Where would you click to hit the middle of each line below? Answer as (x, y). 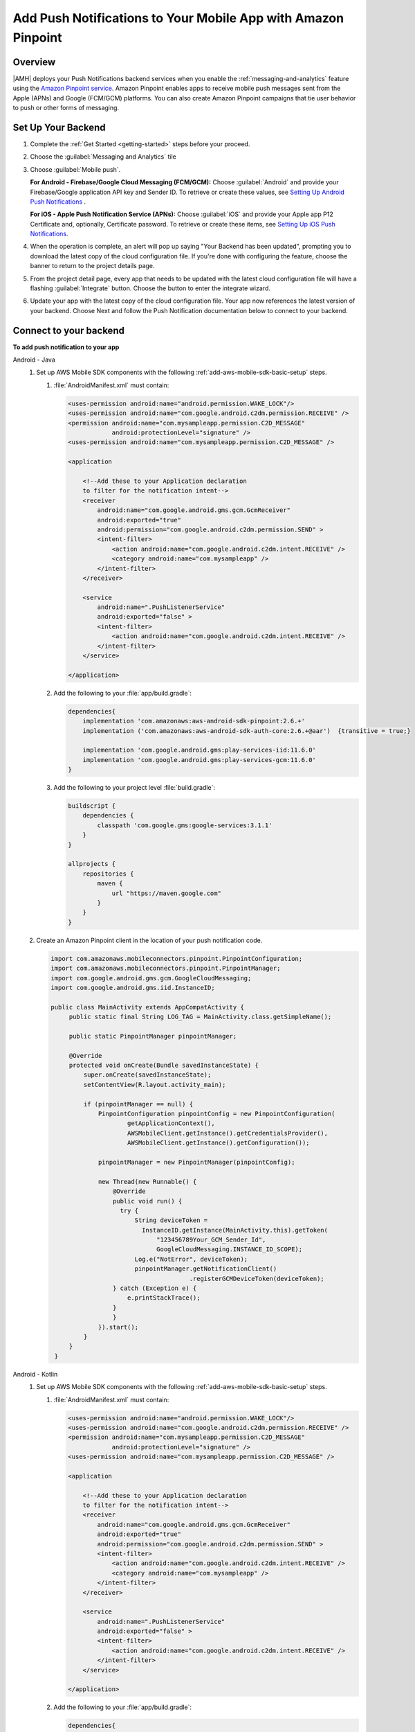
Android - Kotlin (35, 1374)
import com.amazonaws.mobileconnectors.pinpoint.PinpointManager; (166, 969)
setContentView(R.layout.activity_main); (155, 1085)
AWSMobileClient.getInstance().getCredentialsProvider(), (228, 1133)
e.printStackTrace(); (164, 1298)
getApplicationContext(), (171, 1123)
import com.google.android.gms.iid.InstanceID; (133, 988)
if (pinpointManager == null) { (138, 1104)
